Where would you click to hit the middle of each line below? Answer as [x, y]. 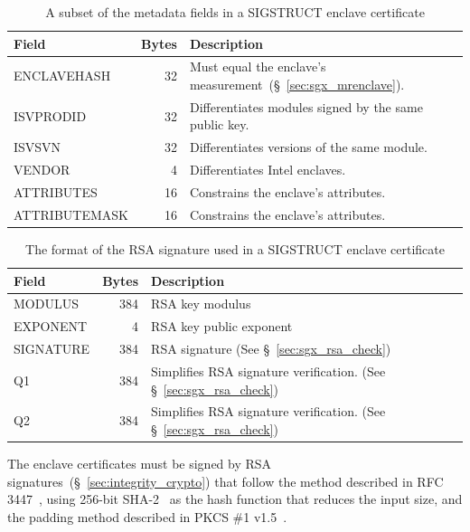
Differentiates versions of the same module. [308, 147]
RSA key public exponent [222, 326]
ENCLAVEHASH [62, 76]
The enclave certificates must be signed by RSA [140, 464]
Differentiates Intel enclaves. [268, 170]
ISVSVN [38, 147]
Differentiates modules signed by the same [306, 106]
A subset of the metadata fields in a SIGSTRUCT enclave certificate [235, 12]
